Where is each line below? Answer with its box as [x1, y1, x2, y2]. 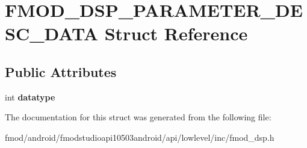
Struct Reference [104, 21, 248, 46]
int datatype [5, 90, 55, 103]
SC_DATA [5, 21, 98, 46]
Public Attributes [5, 62, 117, 81]
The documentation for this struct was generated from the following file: [5, 111, 271, 123]
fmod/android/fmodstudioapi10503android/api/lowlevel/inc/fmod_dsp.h [5, 131, 274, 143]
